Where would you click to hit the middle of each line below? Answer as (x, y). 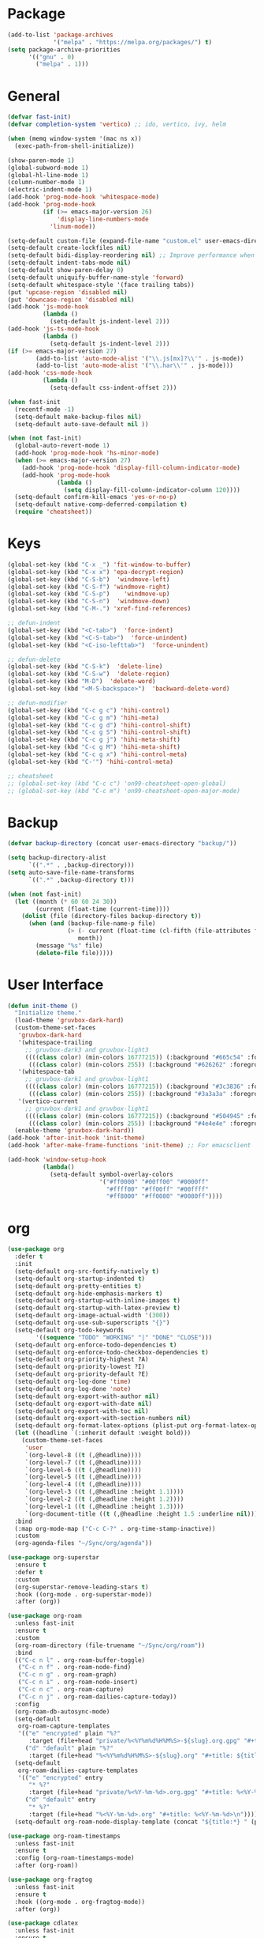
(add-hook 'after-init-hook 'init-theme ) (76, 1138)
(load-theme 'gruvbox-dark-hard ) (69, 1021)
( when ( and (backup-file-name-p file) (92, 924)
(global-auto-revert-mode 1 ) (62, 446)
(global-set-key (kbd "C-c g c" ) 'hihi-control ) (89, 710)
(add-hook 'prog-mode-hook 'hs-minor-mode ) (87, 453)
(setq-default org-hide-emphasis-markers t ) (89, 1294)
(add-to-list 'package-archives (60, 35)
